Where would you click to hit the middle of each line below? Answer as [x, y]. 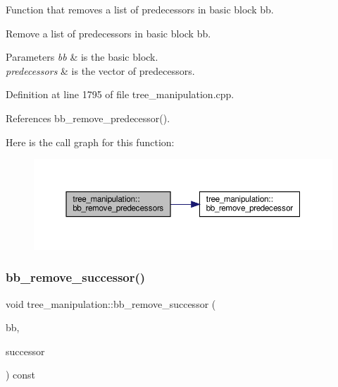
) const [21, 375]
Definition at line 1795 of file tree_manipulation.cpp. [120, 94]
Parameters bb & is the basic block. [82, 57]
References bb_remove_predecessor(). [88, 118]
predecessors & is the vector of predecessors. [100, 70]
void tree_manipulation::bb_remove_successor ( [111, 303]
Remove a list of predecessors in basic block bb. [108, 33]
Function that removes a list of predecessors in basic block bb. [140, 9]
